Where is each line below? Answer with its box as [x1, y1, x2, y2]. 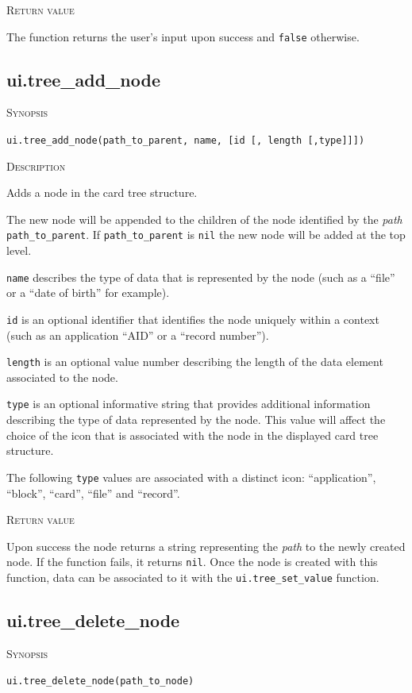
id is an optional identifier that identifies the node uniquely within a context [6, 310, 379, 327]
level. [6, 242, 32, 259]
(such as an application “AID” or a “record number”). [6, 326, 269, 343]
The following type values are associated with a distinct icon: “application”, [6, 468, 376, 485]
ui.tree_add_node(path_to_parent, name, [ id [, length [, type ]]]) [6, 135, 365, 147]
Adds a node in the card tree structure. [6, 184, 198, 201]
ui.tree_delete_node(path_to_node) [6, 676, 194, 687]
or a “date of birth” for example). [6, 284, 170, 301]
